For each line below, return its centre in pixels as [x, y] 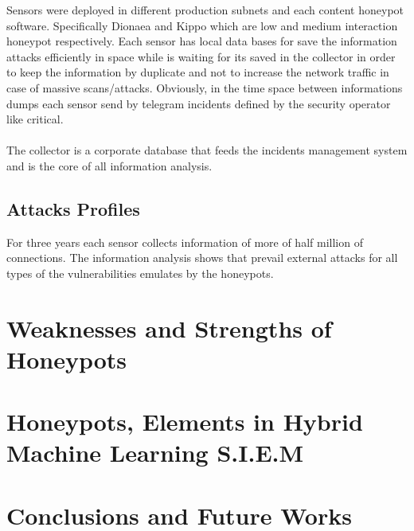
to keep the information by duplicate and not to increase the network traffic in [198, 72]
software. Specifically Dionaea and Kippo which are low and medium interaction [202, 25]
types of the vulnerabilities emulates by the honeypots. [140, 273]
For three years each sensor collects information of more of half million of [185, 242]
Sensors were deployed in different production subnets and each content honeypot [205, 10]
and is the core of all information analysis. [109, 165]
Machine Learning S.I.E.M [155, 453]
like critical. [35, 119]
